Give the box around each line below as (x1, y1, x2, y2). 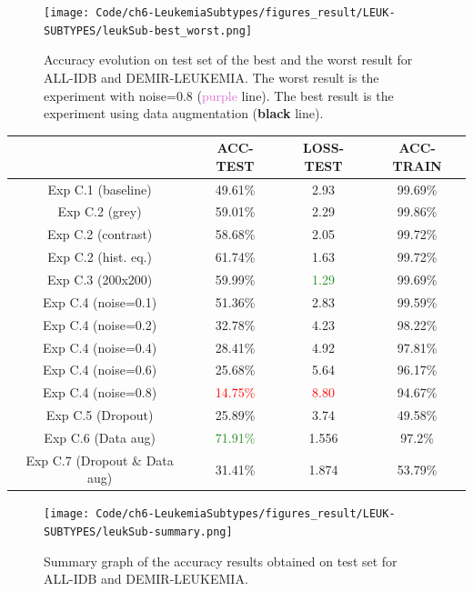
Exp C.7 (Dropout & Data (25, 450, 174, 469)
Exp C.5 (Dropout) (45, 406, 154, 425)
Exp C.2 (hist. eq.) (47, 247, 152, 266)
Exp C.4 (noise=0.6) (43, 360, 157, 379)
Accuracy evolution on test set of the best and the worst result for (44, 50, 413, 69)
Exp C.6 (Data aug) (44, 427, 156, 446)
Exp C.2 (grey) (57, 202, 142, 221)
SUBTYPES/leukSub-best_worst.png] (44, 24, 253, 37)
